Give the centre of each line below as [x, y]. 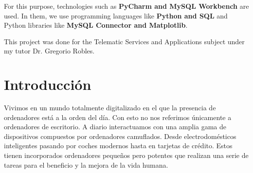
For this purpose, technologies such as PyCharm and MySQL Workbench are [126, 6]
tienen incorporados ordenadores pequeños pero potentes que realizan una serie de [126, 155]
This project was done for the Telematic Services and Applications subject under [124, 41]
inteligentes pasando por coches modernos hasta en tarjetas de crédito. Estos [118, 146]
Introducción [48, 84]
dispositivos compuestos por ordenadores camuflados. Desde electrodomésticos [120, 136]
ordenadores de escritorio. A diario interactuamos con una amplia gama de [115, 127]
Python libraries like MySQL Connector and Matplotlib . [96, 25]
